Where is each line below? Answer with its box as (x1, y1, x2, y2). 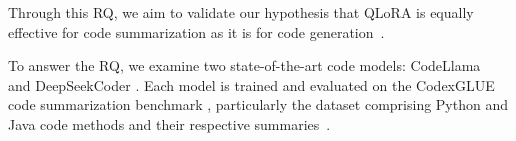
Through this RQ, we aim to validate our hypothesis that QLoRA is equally (8, 2, 474, 22)
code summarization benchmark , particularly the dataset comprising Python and (8, 94, 508, 115)
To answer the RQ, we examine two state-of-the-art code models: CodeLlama (8, 55, 481, 76)
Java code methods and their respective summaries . (8, 113, 331, 134)
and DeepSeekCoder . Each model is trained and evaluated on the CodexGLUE (8, 74, 495, 95)
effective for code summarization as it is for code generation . (8, 21, 385, 42)
